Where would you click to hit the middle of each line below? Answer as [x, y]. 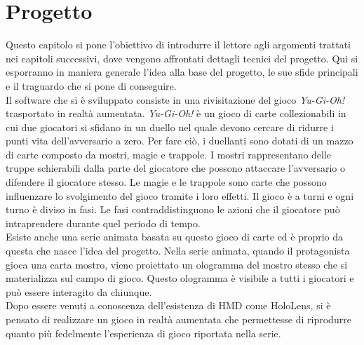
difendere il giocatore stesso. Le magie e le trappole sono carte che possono [166, 182]
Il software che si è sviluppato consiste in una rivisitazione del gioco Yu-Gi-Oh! [175, 99]
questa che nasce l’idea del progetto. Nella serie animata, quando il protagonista [178, 251]
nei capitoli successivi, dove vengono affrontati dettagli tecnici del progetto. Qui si [182, 58]
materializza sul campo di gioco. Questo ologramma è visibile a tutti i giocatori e [180, 278]
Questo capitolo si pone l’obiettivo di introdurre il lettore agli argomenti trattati [178, 45]
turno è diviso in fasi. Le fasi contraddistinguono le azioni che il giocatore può [173, 209]
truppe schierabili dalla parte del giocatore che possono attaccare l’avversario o [175, 168]
